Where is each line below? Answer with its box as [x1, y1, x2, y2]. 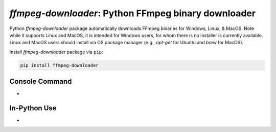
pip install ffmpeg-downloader [20, 62, 99, 68]
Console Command [9, 77, 72, 86]
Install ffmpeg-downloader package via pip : [9, 49, 103, 55]
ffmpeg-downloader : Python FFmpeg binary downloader [9, 8, 256, 19]
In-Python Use [9, 104, 57, 113]
